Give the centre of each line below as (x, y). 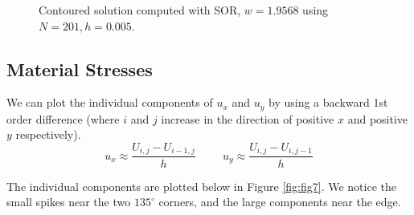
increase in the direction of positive (248, 118)
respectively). (48, 134)
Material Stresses (80, 69)
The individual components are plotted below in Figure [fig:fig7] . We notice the (201, 186)
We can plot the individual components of (110, 102)
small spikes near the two (69, 202)
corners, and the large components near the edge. (280, 202)
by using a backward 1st (328, 102)
